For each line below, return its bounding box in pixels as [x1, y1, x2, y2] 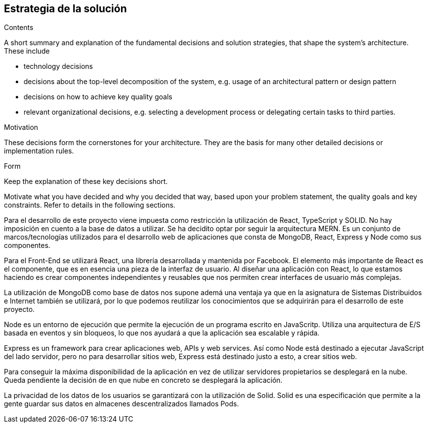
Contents [4, 23, 33, 32]
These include [4, 47, 50, 56]
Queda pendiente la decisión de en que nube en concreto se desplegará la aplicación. [4, 376, 283, 385]
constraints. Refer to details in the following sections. [4, 201, 176, 210]
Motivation [4, 123, 38, 132]
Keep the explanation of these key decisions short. [4, 177, 168, 186]
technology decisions [24, 62, 93, 71]
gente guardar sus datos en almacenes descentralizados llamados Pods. [4, 399, 239, 408]
